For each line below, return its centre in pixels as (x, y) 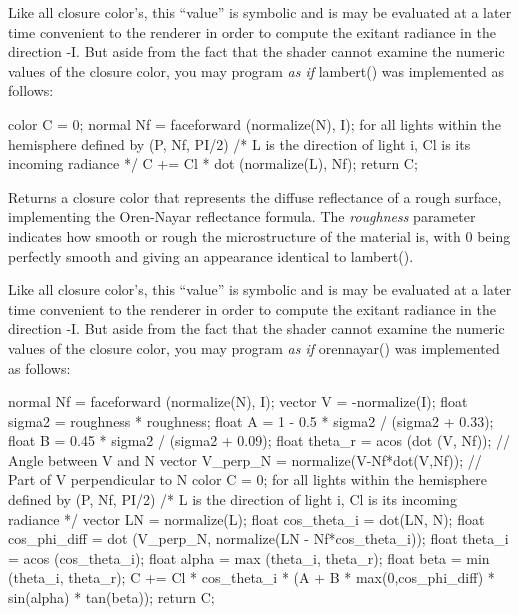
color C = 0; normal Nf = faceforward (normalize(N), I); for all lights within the (255, 123)
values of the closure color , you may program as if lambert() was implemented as (256, 70)
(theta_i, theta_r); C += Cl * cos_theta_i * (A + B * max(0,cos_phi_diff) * (251, 577)
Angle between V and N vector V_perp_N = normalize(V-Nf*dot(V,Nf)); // (245, 459)
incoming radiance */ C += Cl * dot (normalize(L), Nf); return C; (213, 163)
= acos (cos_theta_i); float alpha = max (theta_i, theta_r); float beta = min (249, 557)
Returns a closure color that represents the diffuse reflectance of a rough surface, (255, 196)
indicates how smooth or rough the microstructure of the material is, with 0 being (259, 235)
